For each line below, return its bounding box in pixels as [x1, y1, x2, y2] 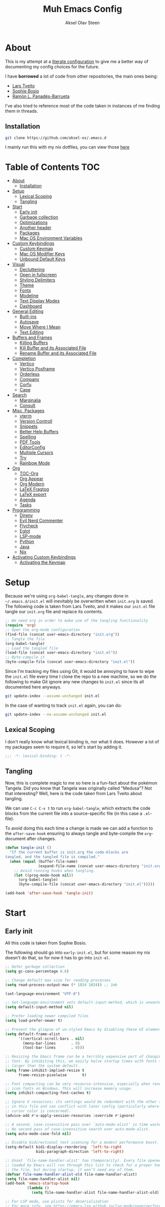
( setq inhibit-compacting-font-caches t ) [5, 1090, 91, 1096]
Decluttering [19, 267, 45, 273]
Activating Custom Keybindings [12, 554, 76, 560]
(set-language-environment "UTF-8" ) [5, 991, 80, 996]
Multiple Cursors [19, 449, 54, 456]
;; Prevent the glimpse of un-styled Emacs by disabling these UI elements [5, 1027, 164, 1032]
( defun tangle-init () [5, 845, 52, 850]
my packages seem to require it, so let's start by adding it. [5, 744, 123, 750]
